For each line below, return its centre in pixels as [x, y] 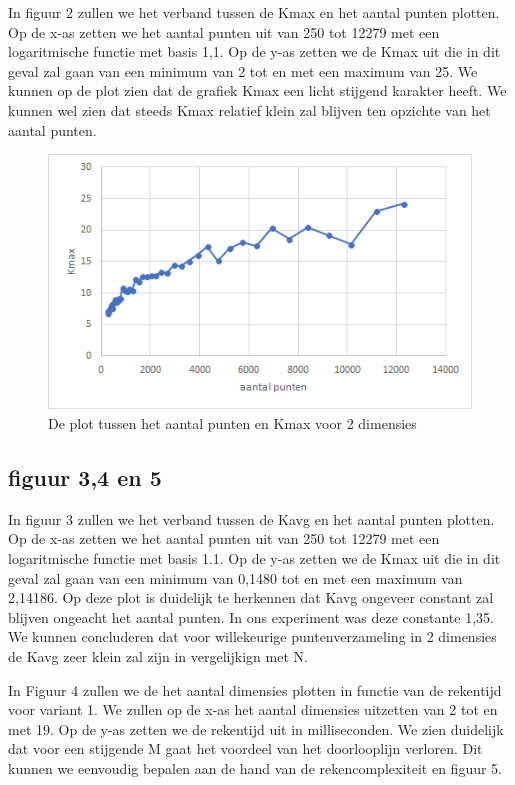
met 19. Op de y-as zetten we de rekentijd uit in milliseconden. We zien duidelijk [256, 728]
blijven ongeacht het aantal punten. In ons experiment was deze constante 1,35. [251, 616]
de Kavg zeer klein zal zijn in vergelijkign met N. [158, 655]
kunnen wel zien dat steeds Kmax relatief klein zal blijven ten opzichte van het [249, 109]
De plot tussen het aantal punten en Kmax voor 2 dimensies [232, 423]
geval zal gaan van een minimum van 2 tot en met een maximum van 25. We [243, 70]
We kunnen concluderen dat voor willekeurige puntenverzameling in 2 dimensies [252, 636]
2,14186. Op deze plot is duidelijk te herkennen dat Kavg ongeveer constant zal [251, 597]
